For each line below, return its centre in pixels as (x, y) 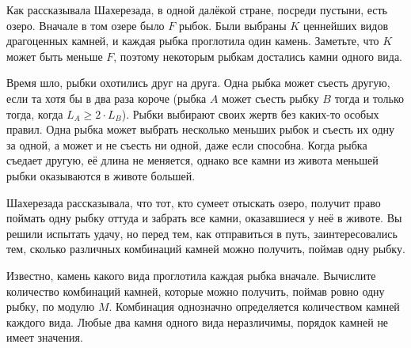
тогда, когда (35, 113)
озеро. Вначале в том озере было (86, 25)
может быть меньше (55, 56)
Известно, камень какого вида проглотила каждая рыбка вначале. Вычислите (191, 275)
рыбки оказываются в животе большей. (101, 175)
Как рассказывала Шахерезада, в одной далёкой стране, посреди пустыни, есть (197, 9)
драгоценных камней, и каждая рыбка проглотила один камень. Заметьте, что (193, 41)
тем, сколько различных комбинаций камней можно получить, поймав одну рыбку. (206, 249)
